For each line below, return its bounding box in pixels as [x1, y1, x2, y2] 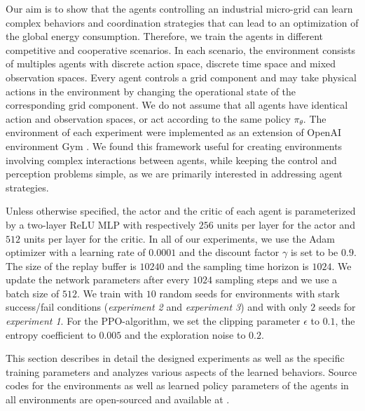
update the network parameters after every [6, 272, 190, 287]
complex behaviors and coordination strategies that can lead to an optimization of [6, 15, 359, 29]
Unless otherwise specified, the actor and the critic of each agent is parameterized [6, 203, 356, 218]
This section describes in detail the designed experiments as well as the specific [6, 351, 345, 365]
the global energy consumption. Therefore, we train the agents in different [6, 29, 324, 43]
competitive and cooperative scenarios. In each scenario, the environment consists [6, 42, 356, 57]
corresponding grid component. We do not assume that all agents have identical [6, 97, 348, 112]
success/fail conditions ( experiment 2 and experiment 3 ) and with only [6, 299, 308, 314]
